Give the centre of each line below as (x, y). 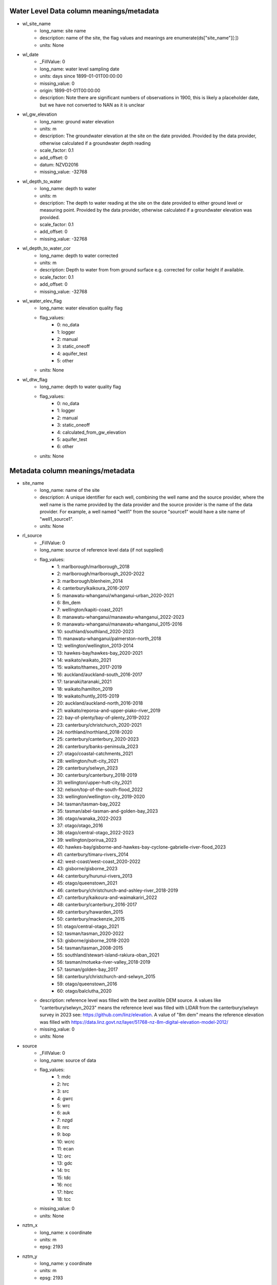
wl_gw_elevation (40, 114)
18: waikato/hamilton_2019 (85, 689)
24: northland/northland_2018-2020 (95, 732)
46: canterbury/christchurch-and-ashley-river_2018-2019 (118, 890)
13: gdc (65, 1163)
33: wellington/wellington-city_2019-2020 (101, 797)
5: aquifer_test (72, 439)
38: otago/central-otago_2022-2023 (96, 833)
